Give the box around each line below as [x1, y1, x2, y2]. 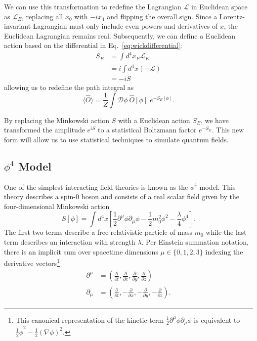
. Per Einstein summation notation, [141, 237, 249, 247]
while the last [206, 227, 247, 237]
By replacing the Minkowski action [4, 115, 110, 125]
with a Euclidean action [118, 115, 190, 125]
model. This [199, 181, 236, 192]
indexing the [205, 246, 243, 256]
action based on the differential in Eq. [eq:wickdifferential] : [4, 40, 182, 50]
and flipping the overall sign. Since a [107, 11, 217, 21]
